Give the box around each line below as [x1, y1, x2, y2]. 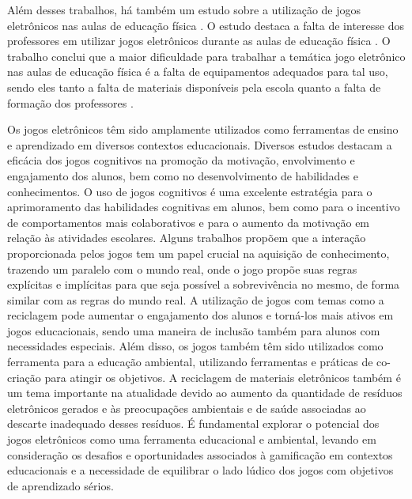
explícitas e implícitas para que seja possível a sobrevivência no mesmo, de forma [7, 276, 400, 293]
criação [7, 369, 41, 385]
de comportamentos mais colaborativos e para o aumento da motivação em [7, 214, 370, 230]
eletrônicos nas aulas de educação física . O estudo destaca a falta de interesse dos [7, 17, 404, 33]
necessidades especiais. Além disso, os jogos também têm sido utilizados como [7, 338, 384, 354]
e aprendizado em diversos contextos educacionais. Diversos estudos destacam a [7, 136, 392, 153]
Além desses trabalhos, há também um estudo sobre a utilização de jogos [7, 2, 361, 17]
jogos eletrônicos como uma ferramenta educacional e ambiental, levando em [7, 431, 376, 448]
